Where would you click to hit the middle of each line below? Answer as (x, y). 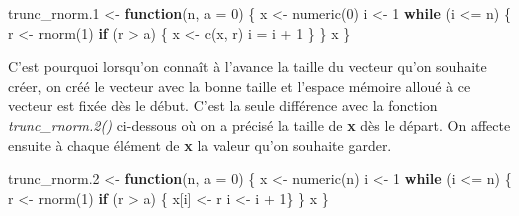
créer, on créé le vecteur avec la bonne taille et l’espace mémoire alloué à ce (239, 85)
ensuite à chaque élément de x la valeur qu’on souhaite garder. (200, 144)
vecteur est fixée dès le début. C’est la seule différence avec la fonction (223, 105)
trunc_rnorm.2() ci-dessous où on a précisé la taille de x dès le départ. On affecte (259, 124)
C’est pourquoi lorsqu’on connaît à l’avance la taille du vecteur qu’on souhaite (247, 66)
